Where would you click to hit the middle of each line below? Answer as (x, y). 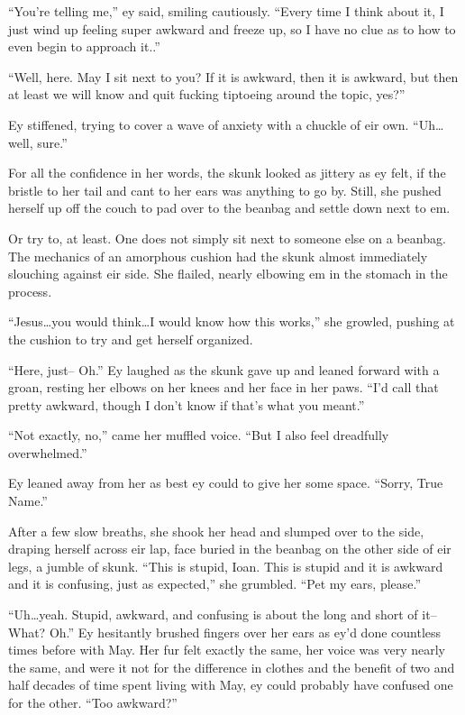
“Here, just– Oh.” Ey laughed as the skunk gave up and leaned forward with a (224, 369)
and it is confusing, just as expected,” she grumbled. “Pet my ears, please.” (215, 584)
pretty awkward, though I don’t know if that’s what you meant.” (187, 404)
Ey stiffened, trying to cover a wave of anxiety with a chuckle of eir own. (209, 124)
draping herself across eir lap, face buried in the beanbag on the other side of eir (230, 549)
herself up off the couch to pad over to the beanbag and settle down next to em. (229, 208)
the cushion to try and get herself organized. (131, 339)
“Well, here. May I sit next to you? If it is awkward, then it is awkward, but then (233, 76)
